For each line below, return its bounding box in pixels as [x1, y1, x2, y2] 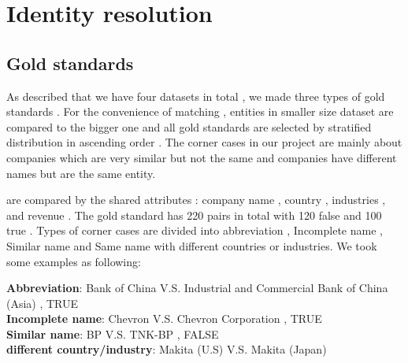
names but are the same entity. [6, 165, 156, 181]
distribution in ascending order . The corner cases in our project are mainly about [6, 134, 402, 150]
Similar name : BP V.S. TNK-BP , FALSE [6, 325, 219, 342]
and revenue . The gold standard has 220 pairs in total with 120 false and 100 [6, 206, 382, 223]
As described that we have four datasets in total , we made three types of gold [6, 87, 385, 104]
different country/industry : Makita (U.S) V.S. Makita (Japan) [6, 341, 327, 357]
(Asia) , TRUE [6, 294, 79, 311]
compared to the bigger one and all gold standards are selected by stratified [6, 118, 372, 135]
